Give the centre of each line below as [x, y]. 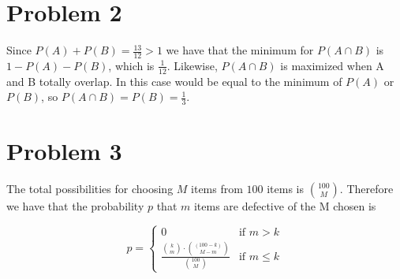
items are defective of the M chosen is [285, 206]
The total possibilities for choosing [90, 189]
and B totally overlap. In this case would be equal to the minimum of [174, 81]
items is [286, 189]
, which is [131, 65]
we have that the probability [75, 206]
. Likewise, [192, 65]
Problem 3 [64, 151]
